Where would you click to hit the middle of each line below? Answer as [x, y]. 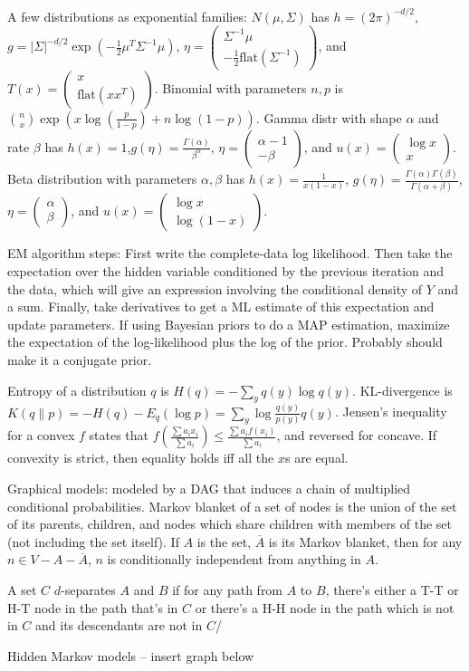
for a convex [41, 435]
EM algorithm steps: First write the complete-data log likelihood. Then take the [230, 253]
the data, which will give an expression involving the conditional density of [215, 288]
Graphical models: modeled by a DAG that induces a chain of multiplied [209, 488]
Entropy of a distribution [77, 390]
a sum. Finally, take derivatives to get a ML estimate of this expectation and [221, 307]
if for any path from [228, 589]
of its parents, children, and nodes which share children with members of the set [230, 524]
